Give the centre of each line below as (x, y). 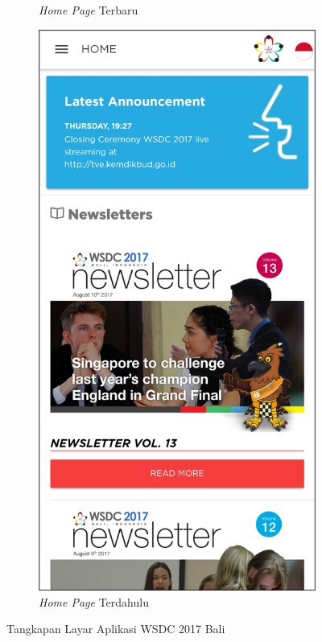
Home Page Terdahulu (94, 601)
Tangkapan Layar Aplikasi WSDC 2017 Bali (116, 629)
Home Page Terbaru (89, 10)
